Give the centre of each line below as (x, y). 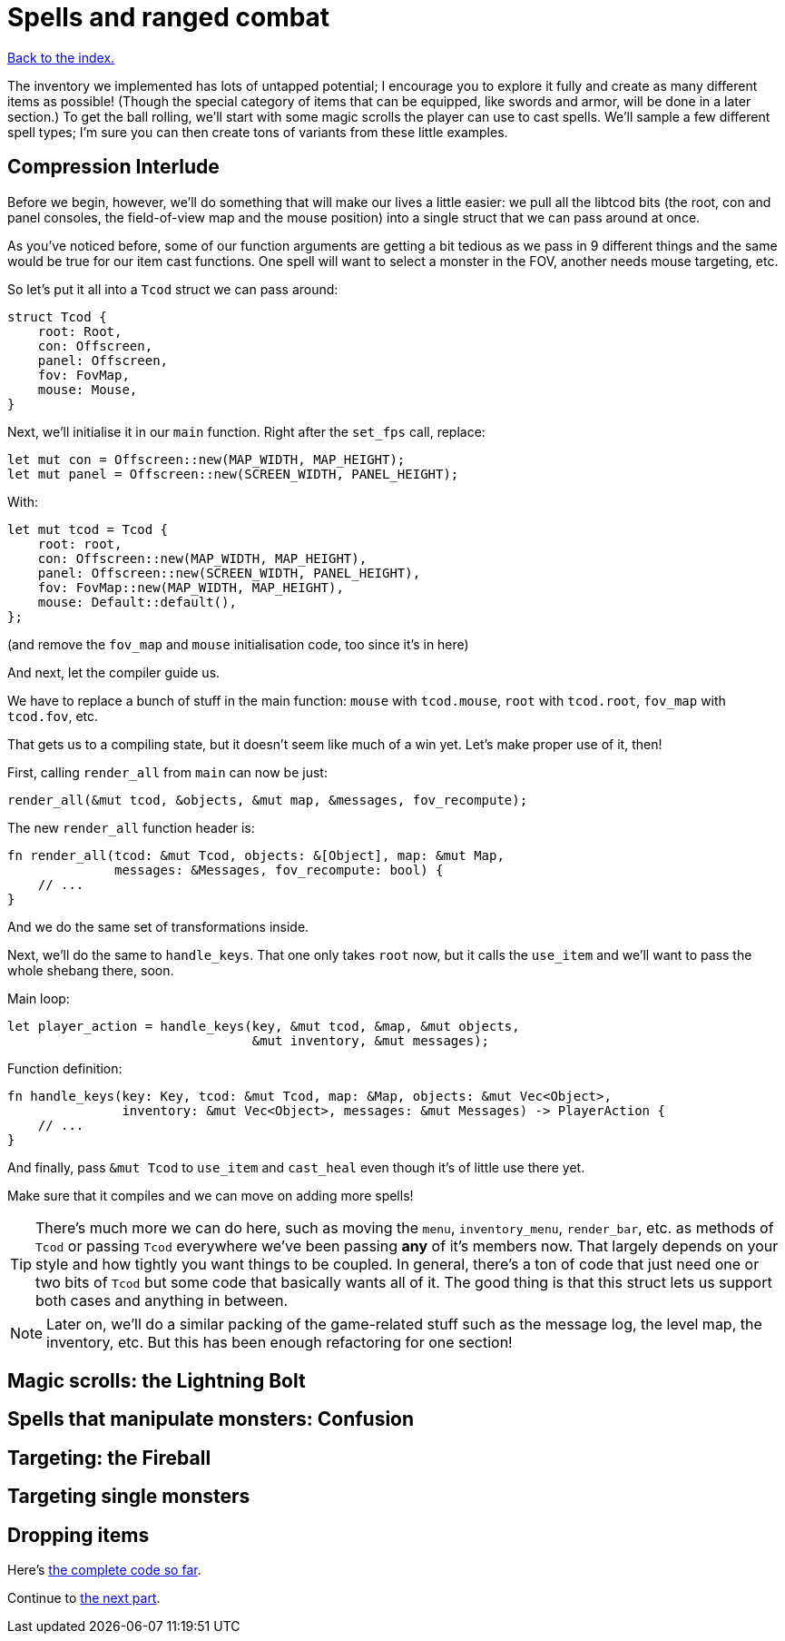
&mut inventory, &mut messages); (371, 1040)
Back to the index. (61, 57)
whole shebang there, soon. (91, 970)
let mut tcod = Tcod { (88, 529)
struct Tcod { (57, 316)
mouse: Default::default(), (137, 602)
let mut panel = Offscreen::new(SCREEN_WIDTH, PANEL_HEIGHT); (233, 474)
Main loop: (39, 998)
